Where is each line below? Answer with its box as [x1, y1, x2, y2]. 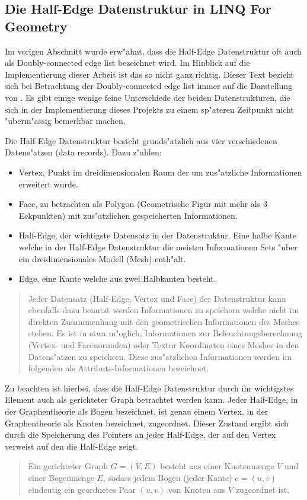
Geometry [5, 17, 68, 35]
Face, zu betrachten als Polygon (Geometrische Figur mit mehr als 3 [18, 198, 267, 210]
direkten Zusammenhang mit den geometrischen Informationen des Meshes [28, 315, 300, 327]
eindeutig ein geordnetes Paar [28, 483, 136, 495]
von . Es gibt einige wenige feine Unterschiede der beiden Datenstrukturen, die [5, 91, 290, 103]
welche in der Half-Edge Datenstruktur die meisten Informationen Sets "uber [18, 240, 298, 253]
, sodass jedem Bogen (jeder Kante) [103, 472, 232, 483]
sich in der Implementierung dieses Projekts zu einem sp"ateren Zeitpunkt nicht [5, 103, 294, 115]
